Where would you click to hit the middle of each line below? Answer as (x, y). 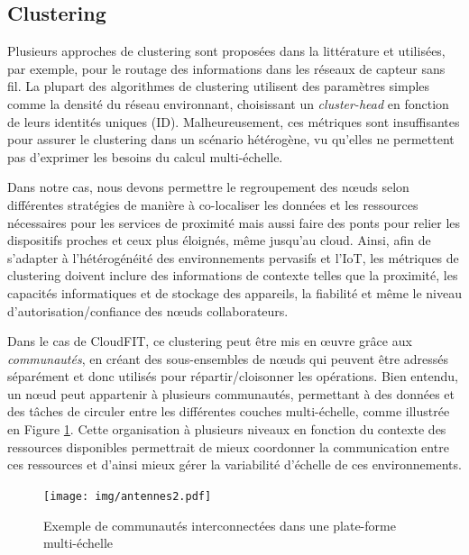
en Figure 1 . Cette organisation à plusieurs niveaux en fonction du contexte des (227, 429)
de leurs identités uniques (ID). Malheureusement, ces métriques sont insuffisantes (234, 121)
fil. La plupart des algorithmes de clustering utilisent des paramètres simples (219, 86)
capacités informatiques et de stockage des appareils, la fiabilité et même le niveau (235, 292)
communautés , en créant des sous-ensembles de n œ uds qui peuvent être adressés (228, 358)
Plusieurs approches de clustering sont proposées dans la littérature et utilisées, (226, 51)
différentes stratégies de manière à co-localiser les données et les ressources (213, 204)
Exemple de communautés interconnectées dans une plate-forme (220, 525)
